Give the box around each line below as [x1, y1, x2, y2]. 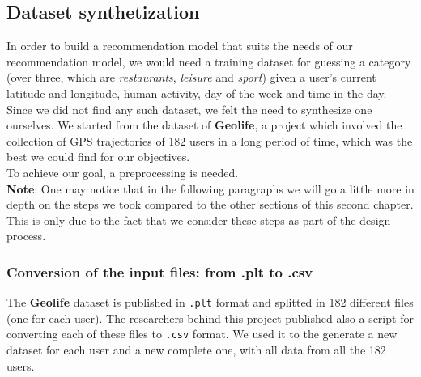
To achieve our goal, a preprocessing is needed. [6, 163, 239, 180]
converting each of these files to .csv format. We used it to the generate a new [6, 325, 398, 342]
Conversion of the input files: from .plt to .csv [6, 261, 313, 282]
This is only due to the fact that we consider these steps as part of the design [6, 211, 391, 228]
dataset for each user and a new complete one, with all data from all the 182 [6, 341, 386, 358]
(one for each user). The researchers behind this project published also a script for [6, 309, 414, 326]
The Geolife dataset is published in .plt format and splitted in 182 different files [6, 294, 414, 311]
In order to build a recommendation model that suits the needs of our [6, 37, 353, 54]
